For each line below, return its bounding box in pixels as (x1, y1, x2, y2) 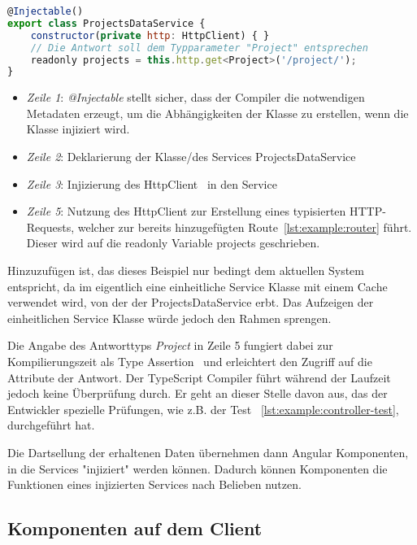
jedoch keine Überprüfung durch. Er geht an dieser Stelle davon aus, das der (7, 385, 388, 402)
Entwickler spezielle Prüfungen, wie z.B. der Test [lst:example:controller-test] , (7, 400, 399, 417)
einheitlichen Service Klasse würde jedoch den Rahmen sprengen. (7, 309, 332, 326)
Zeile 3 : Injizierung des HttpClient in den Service (26, 175, 277, 192)
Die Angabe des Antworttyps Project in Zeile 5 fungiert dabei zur (7, 337, 333, 354)
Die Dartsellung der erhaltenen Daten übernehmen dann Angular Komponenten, (7, 443, 409, 460)
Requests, (26, 218, 75, 235)
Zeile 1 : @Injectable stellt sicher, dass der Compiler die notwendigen (26, 89, 365, 106)
